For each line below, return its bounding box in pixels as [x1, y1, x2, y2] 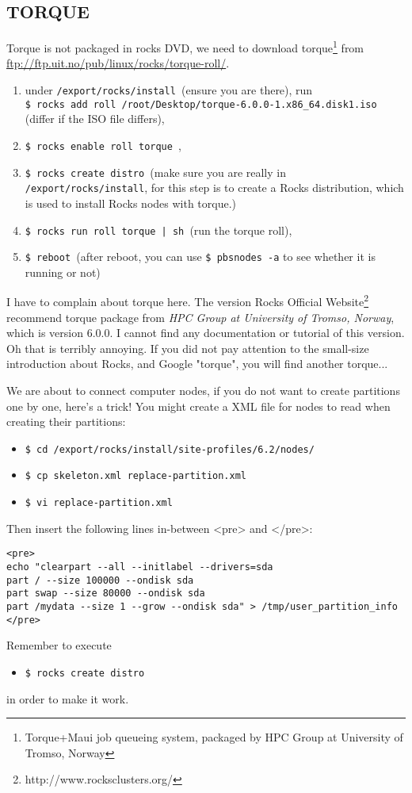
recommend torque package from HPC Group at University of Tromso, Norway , [6, 308, 395, 325]
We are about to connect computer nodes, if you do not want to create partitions [6, 382, 400, 399]
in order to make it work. [6, 690, 129, 707]
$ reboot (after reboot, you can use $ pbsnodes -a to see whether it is [25, 248, 376, 265]
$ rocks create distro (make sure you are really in [25, 163, 286, 180]
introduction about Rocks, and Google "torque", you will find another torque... [6, 355, 388, 372]
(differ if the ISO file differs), [25, 110, 165, 127]
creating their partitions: [6, 413, 126, 430]
